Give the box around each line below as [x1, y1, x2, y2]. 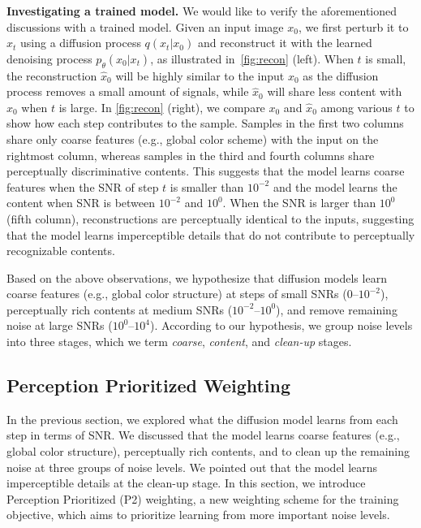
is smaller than [170, 178, 244, 195]
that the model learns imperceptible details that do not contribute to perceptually [6, 226, 415, 243]
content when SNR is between [6, 194, 156, 211]
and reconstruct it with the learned [197, 34, 372, 51]
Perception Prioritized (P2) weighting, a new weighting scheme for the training [6, 490, 399, 507]
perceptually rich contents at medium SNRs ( [6, 301, 233, 318]
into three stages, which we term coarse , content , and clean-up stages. [6, 333, 352, 350]
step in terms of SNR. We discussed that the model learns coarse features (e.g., [6, 426, 400, 444]
